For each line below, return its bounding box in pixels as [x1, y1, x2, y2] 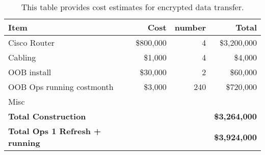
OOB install [8, 66, 51, 78]
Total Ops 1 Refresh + [8, 125, 101, 137]
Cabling [8, 51, 36, 63]
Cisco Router [8, 37, 55, 48]
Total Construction [8, 110, 86, 122]
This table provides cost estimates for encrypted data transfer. [21, 1, 244, 13]
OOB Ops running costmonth [8, 81, 114, 92]
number [174, 21, 206, 33]
